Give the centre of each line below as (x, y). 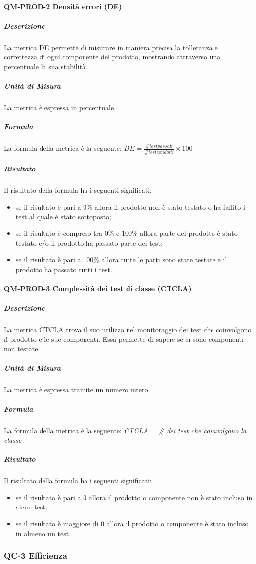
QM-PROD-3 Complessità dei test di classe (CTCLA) (98, 288)
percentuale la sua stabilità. (46, 66)
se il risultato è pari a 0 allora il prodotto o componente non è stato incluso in (134, 497)
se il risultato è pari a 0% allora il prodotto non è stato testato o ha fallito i (130, 206)
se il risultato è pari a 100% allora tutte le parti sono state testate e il (121, 259)
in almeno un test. (43, 533)
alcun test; (31, 507)
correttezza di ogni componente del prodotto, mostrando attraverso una (112, 57)
